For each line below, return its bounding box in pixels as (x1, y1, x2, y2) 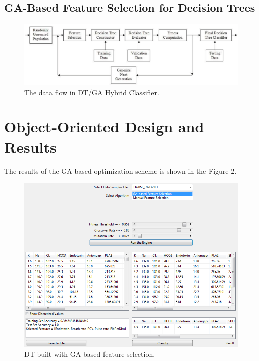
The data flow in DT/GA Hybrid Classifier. (24, 86, 159, 97)
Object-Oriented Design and (4, 116, 204, 137)
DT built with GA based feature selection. (24, 349, 156, 359)
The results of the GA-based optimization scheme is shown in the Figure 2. (4, 165, 237, 176)
